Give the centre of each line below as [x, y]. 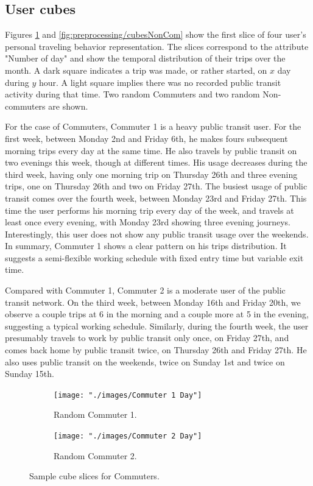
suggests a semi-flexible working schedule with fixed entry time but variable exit [154, 257]
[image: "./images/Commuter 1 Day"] [128, 395]
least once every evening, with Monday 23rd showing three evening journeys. [148, 222]
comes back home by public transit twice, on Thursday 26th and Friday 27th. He [156, 350]
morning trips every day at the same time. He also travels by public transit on [151, 150]
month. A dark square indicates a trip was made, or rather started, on [136, 70]
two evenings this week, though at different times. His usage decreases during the [156, 162]
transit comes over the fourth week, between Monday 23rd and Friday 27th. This [156, 198]
